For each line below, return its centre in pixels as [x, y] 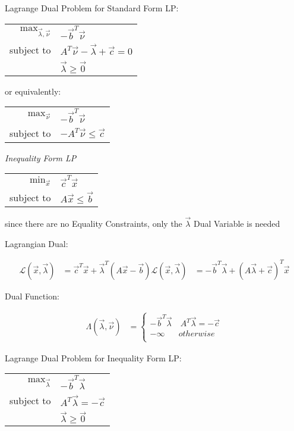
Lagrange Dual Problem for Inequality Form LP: [93, 357]
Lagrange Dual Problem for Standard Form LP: [92, 8]
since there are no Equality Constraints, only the [94, 224]
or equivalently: [33, 91]
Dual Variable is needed [237, 224]
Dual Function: [32, 296]
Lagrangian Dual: [37, 243]
